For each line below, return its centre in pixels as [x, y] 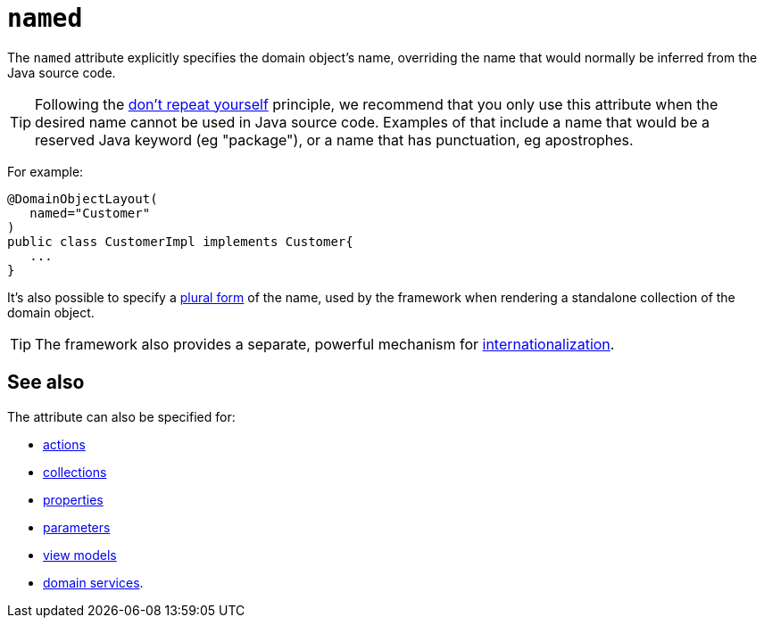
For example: [46, 171]
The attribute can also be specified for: [121, 416]
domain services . [93, 582]
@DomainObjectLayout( [83, 198]
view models [80, 555]
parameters [77, 527]
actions [64, 444]
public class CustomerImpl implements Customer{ [180, 241]
